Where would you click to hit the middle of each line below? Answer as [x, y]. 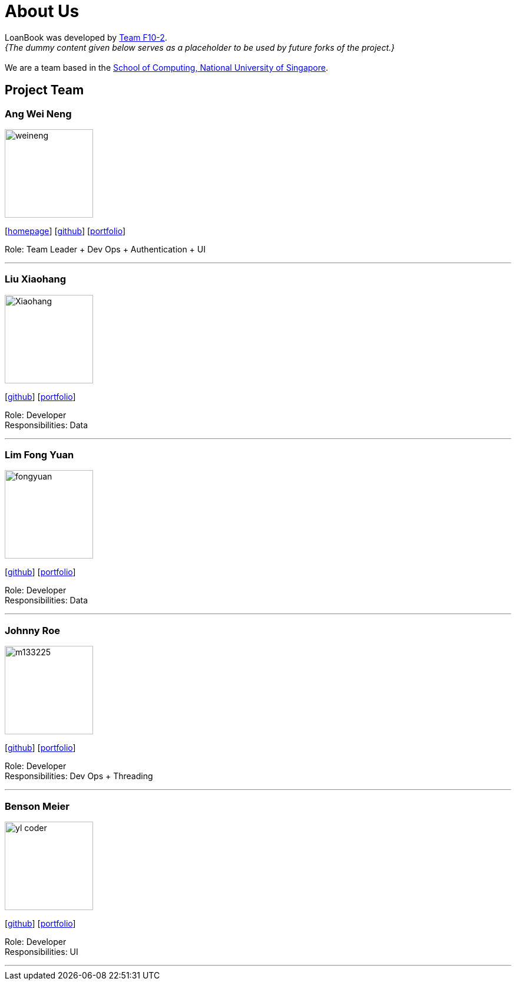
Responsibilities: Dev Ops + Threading [79, 776]
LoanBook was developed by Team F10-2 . [86, 37]
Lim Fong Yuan [39, 455]
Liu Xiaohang [35, 279]
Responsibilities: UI [42, 951]
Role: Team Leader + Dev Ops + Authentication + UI [105, 249]
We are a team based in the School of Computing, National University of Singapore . [167, 67]
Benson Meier [37, 806]
